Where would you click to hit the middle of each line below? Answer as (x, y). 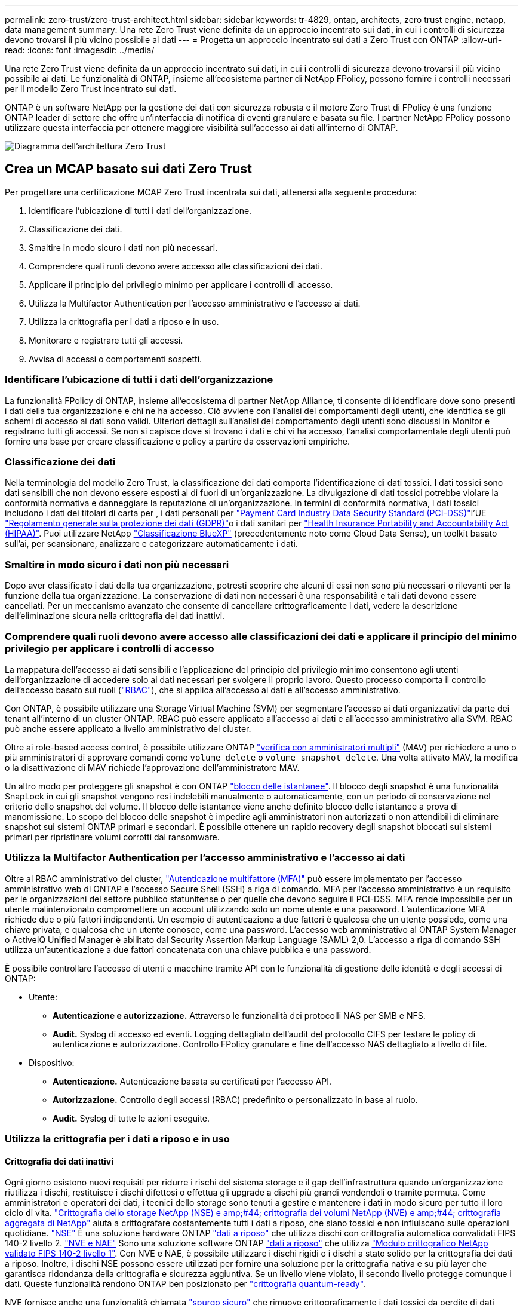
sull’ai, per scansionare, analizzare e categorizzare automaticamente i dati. (151, 544)
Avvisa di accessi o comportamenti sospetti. (116, 359)
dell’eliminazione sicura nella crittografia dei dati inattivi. (115, 616)
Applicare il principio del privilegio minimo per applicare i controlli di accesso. (181, 284)
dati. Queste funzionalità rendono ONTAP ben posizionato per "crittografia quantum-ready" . (185, 1284)
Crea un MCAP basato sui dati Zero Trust (128, 169)
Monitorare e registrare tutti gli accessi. (106, 340)
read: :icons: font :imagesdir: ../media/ (80, 50)
